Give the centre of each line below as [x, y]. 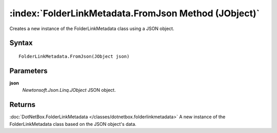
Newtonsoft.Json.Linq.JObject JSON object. [69, 90]
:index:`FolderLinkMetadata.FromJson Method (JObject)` [135, 13]
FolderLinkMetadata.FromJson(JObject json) [74, 56]
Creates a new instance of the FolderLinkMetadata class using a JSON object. [92, 29]
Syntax [21, 43]
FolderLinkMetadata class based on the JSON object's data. [73, 124]
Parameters [28, 71]
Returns [23, 105]
